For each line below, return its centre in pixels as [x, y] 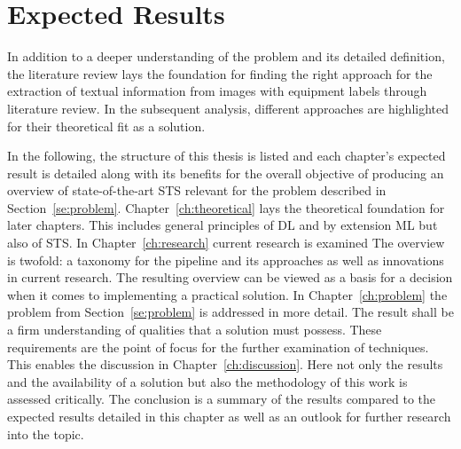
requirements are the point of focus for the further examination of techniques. [218, 347]
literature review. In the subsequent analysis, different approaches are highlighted [228, 108]
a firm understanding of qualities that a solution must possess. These [195, 330]
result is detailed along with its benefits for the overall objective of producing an [226, 173]
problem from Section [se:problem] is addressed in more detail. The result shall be [230, 312]
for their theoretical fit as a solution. [106, 126]
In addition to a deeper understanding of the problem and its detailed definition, [226, 56]
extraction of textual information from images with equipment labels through [217, 91]
